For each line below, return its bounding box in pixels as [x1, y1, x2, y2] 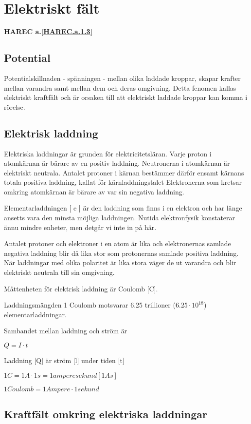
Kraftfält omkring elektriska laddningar [4, 406, 208, 421]
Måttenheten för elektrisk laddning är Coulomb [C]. [4, 283, 158, 293]
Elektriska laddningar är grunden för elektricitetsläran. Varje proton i [4, 148, 212, 158]
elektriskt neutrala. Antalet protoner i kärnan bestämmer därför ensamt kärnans [4, 167, 244, 177]
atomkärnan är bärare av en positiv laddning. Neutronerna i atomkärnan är [4, 158, 230, 168]
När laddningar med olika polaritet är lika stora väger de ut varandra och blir [4, 257, 236, 268]
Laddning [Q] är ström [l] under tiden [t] [4, 355, 125, 365]
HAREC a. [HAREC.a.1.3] [4, 26, 93, 37]
